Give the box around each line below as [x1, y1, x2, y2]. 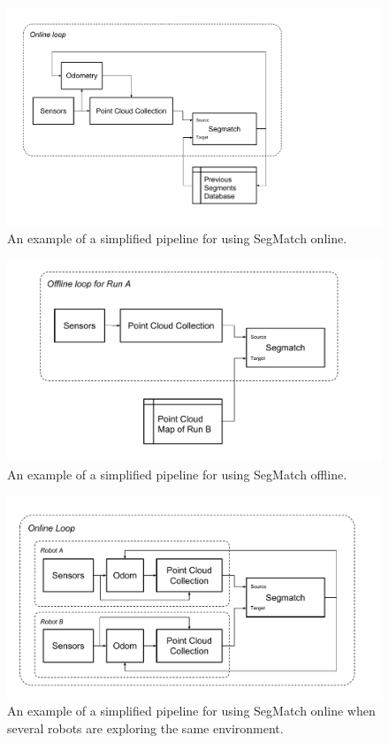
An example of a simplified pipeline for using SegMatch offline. [7, 464, 347, 483]
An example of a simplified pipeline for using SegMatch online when [7, 701, 376, 720]
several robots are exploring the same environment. [7, 718, 284, 737]
